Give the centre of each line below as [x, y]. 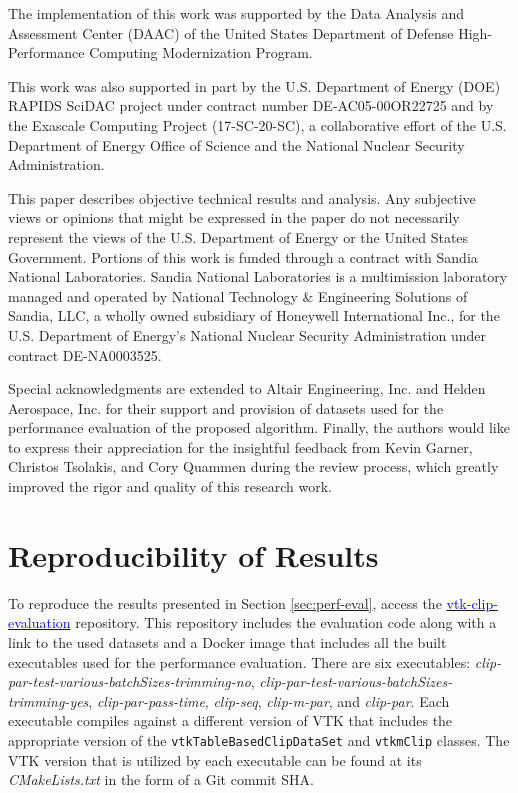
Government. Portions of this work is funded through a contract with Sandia [243, 256]
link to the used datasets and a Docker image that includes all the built [227, 641]
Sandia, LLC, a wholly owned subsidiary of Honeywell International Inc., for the [254, 315]
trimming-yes [48, 700]
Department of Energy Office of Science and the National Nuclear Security [236, 144]
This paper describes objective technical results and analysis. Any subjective [242, 197]
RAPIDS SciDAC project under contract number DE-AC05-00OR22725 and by [251, 105]
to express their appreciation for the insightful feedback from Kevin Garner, [240, 446]
